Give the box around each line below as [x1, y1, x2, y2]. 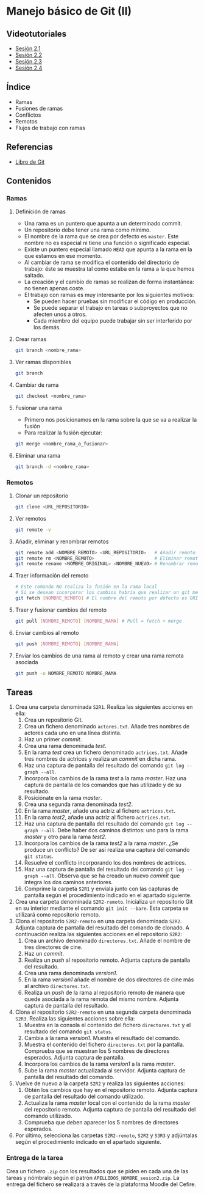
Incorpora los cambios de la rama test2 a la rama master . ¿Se [24, 840, 178, 847]
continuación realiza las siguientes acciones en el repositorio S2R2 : [15, 931, 183, 938]
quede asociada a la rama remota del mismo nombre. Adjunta [24, 995, 179, 1003]
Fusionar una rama [15, 404, 62, 411]
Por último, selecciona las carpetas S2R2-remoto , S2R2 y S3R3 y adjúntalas [15, 1132, 198, 1139]
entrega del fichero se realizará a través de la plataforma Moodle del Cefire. [6, 1181, 197, 1188]
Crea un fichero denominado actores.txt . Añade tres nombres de [24, 723, 190, 730]
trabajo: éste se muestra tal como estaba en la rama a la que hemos [24, 265, 195, 273]
